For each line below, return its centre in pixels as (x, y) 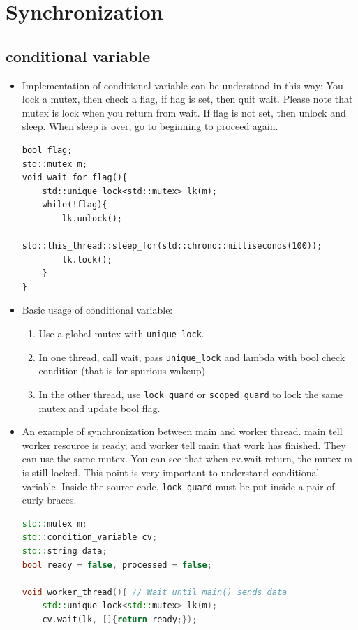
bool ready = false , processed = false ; (117, 565)
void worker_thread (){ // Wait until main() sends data (155, 592)
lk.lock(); (87, 259)
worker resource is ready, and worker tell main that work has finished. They (184, 445)
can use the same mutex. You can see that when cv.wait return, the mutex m (187, 459)
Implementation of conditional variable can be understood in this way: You (182, 85)
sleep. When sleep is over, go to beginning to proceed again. (150, 126)
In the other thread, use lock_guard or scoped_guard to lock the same (191, 394)
